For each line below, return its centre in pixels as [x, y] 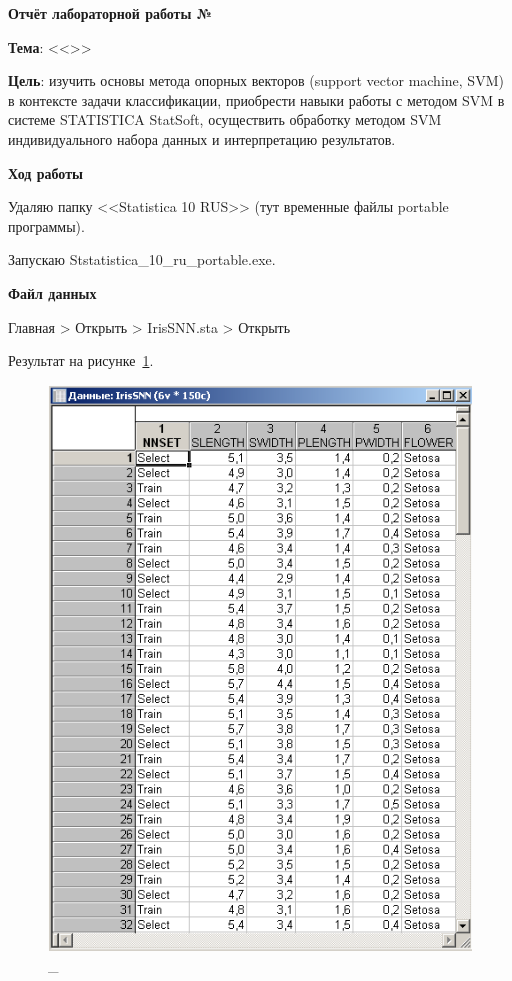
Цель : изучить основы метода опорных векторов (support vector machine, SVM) [256, 80]
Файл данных [52, 292]
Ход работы [45, 172]
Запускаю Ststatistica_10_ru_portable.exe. [142, 259]
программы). [46, 225]
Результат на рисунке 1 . [81, 360]
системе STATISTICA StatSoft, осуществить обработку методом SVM [225, 119]
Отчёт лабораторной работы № [110, 13]
